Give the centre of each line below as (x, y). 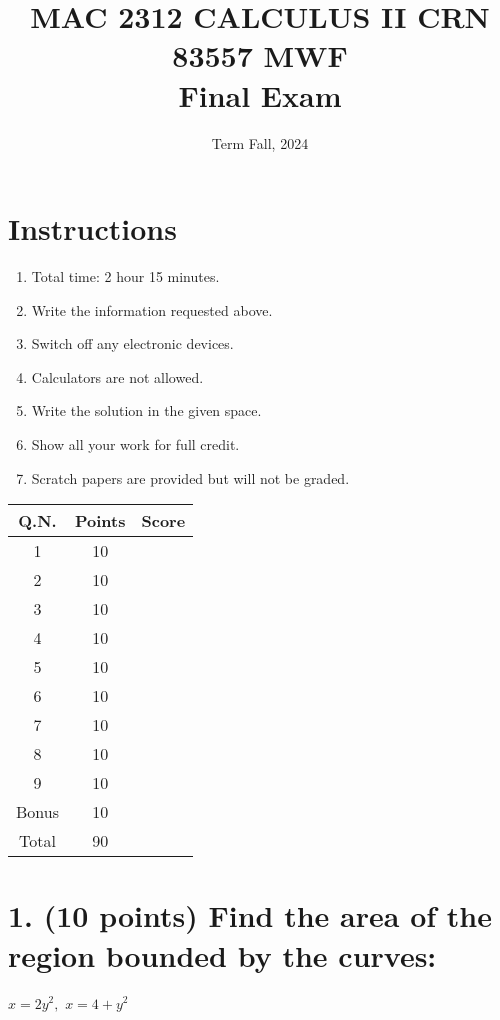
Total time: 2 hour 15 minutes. (125, 276)
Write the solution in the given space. (146, 410)
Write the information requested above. (152, 309)
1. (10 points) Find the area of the (250, 915)
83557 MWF (260, 55)
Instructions (92, 228)
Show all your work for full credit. (135, 444)
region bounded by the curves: (222, 954)
